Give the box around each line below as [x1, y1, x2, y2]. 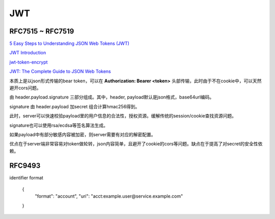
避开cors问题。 [9, 85, 42, 91]
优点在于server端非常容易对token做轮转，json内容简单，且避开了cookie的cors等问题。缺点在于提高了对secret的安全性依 [9, 141, 263, 147]
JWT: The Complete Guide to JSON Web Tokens [9, 69, 112, 75]
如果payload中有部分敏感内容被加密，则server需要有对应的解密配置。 [9, 131, 156, 137]
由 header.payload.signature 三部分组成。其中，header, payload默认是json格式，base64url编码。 [9, 94, 214, 100]
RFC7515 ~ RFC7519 [9, 27, 74, 36]
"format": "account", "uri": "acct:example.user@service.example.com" [35, 193, 183, 199]
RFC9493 [9, 161, 41, 170]
